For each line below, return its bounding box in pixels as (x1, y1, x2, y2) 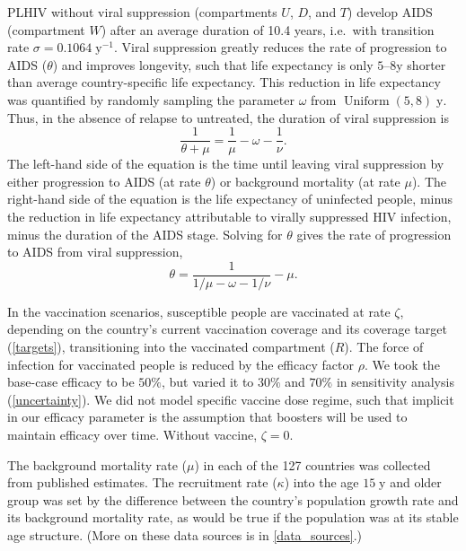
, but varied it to (162, 372, 254, 391)
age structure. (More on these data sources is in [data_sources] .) (7, 525, 363, 544)
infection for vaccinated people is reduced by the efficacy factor (7, 354, 354, 373)
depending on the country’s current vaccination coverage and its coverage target (7, 319, 447, 338)
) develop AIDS (347, 3, 433, 21)
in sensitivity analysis (336, 372, 454, 391)
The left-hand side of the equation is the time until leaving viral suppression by (7, 154, 444, 173)
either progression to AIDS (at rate (7, 171, 201, 190)
